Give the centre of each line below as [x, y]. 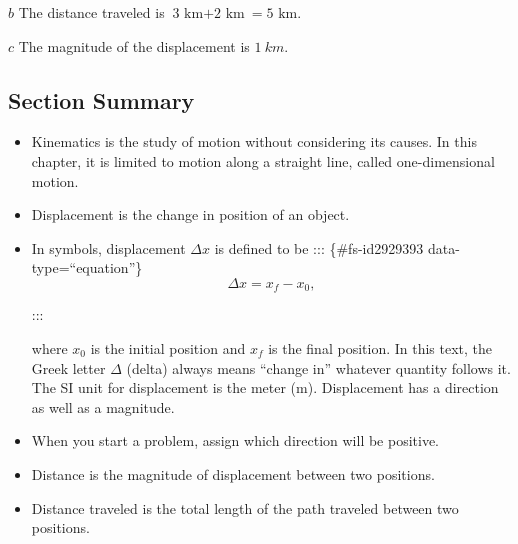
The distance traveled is [91, 12]
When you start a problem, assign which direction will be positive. [235, 440]
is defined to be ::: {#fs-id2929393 [319, 247]
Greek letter [68, 367]
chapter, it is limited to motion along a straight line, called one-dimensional [263, 160]
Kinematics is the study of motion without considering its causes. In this [254, 141]
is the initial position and [168, 348]
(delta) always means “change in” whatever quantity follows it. [318, 367]
